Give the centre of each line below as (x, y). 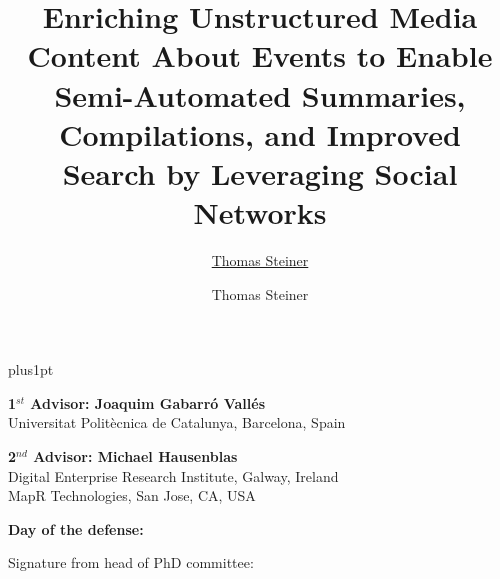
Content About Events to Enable (260, 55)
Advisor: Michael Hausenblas (135, 456)
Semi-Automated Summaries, (260, 94)
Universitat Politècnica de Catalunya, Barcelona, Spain (177, 422)
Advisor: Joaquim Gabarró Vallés (147, 402)
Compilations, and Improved (260, 133)
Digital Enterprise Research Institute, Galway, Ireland (173, 475)
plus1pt (31, 369)
